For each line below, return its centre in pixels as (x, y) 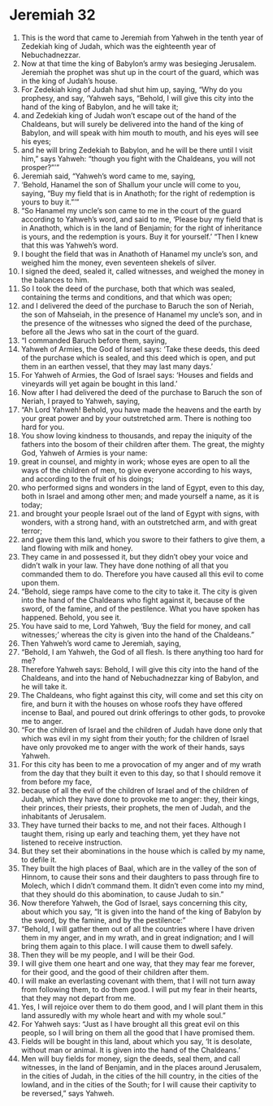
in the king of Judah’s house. (69, 81)
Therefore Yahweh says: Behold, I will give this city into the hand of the (140, 669)
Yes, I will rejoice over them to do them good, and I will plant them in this (142, 1007)
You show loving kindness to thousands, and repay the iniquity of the (136, 435)
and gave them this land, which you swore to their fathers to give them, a (143, 539)
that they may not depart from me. (78, 998)
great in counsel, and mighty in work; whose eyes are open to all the (135, 461)
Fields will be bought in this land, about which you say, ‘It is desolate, (136, 1041)
